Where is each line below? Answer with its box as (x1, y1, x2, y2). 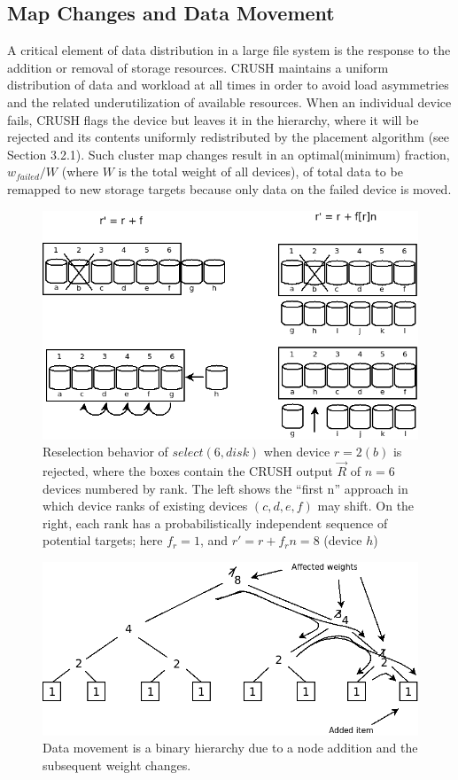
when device (263, 442, 330, 461)
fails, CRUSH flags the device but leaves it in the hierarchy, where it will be (7, 110, 419, 129)
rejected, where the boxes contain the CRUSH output (43, 462, 333, 480)
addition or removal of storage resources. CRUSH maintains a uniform (7, 58, 389, 76)
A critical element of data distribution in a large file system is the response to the (7, 41, 451, 59)
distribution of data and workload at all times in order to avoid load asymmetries (7, 75, 449, 94)
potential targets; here (43, 531, 163, 550)
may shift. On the (317, 496, 415, 515)
